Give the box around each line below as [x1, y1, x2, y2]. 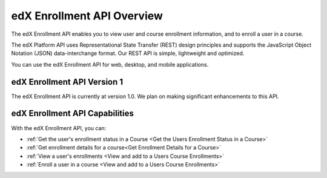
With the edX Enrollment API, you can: [11, 124, 107, 131]
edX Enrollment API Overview [11, 9, 163, 22]
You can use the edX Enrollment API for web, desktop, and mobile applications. [11, 61, 209, 68]
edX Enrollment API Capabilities [11, 108, 134, 119]
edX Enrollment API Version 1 [11, 76, 124, 87]
